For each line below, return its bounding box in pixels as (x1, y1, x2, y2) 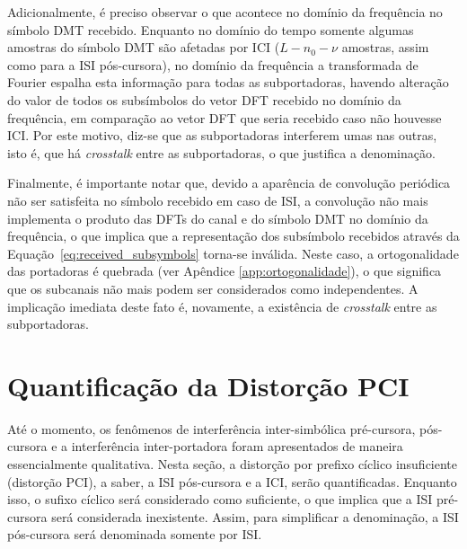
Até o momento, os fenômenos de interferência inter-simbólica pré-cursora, (7, 419, 416, 438)
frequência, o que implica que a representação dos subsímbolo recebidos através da (7, 226, 460, 245)
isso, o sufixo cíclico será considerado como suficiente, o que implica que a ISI (7, 490, 433, 509)
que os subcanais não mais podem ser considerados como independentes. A (7, 279, 419, 297)
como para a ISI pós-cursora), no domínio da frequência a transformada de (7, 55, 419, 74)
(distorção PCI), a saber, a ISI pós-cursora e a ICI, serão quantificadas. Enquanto (7, 472, 457, 491)
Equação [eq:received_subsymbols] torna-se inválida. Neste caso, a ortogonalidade (7, 244, 459, 262)
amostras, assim (341, 38, 429, 57)
